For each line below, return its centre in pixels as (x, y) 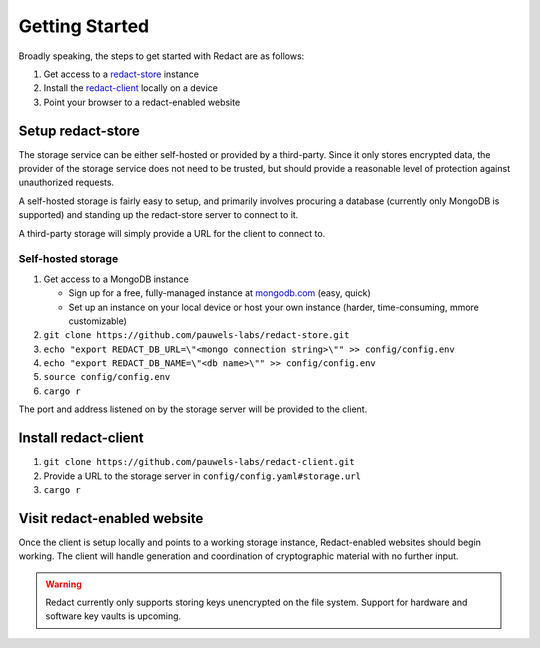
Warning (63, 584)
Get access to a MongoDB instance (116, 279)
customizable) (97, 321)
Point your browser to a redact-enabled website (142, 102)
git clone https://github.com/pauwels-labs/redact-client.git (199, 462)
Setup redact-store (79, 130)
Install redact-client (81, 438)
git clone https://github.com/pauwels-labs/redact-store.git (196, 335)
